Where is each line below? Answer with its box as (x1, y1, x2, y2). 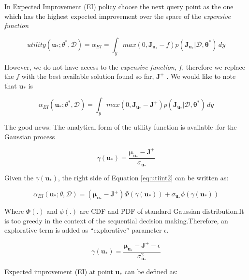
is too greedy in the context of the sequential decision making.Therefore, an (4, 215, 228, 225)
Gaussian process (4, 131, 55, 141)
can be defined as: (124, 266, 178, 277)
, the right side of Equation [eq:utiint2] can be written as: (58, 173, 229, 183)
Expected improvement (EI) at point (4, 266, 113, 277)
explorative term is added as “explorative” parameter (4, 225, 162, 235)
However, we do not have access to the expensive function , (4, 61, 176, 72)
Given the (4, 173, 33, 183)
